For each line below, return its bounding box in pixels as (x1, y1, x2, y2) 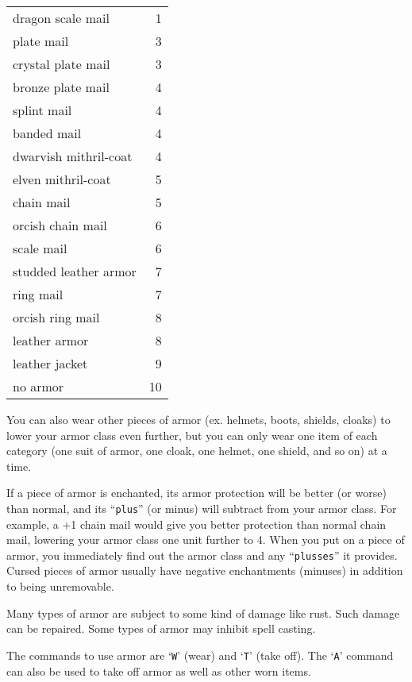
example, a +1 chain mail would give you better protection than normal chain (6, 515, 387, 532)
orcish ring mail (13, 308, 100, 326)
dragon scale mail (13, 9, 110, 27)
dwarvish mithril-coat (13, 147, 133, 165)
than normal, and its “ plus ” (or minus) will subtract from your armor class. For (6, 499, 397, 516)
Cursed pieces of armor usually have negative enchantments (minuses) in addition (6, 562, 403, 579)
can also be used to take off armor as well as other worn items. (6, 662, 311, 679)
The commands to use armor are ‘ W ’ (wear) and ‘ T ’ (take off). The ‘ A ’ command (6, 646, 394, 663)
